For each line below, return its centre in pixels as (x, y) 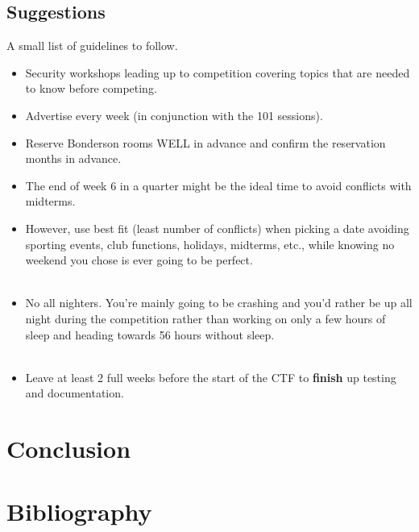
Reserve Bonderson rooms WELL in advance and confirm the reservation (205, 142)
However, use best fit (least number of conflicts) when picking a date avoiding (217, 228)
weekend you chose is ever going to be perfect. (139, 260)
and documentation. (75, 393)
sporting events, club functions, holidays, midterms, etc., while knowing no (210, 244)
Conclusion (69, 449)
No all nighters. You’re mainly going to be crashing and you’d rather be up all (219, 303)
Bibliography (79, 511)
